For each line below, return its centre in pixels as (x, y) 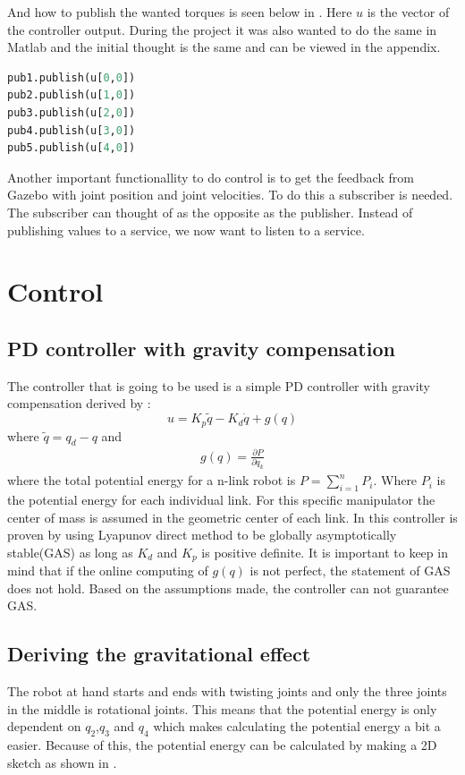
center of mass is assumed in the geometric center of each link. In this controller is (232, 517)
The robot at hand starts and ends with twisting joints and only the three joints (227, 691)
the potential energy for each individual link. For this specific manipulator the (221, 499)
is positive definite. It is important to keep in (325, 552)
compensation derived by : (79, 403)
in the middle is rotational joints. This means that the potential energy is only (222, 708)
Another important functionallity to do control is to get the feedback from (211, 177)
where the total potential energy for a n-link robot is (152, 480)
